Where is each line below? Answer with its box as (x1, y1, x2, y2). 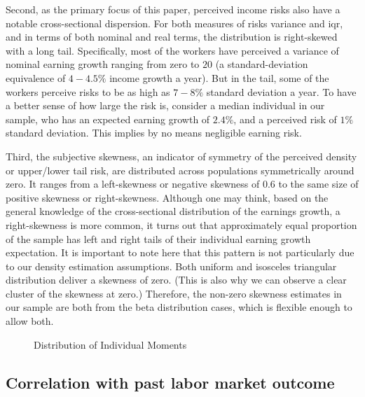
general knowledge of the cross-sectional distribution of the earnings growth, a (6, 204, 340, 218)
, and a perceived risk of (233, 111, 337, 126)
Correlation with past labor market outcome (6, 371, 335, 393)
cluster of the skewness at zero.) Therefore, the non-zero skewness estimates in (6, 286, 342, 300)
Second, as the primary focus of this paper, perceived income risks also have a (6, 2, 340, 16)
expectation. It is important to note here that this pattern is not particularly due (6, 245, 354, 260)
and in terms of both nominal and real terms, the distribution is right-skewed (6, 29, 338, 44)
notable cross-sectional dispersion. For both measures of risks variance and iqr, (6, 15, 343, 30)
